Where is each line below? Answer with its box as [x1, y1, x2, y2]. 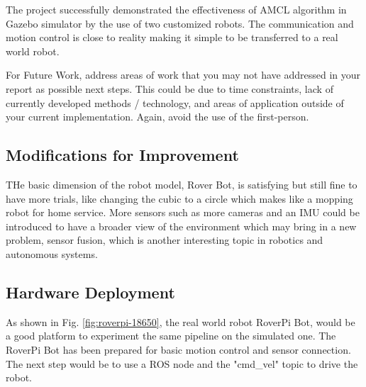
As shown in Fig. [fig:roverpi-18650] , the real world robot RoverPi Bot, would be [6, 314, 355, 329]
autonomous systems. [6, 246, 98, 261]
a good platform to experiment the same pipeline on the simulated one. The [6, 328, 336, 343]
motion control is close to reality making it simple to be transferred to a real [6, 30, 338, 45]
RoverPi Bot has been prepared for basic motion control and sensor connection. [6, 342, 351, 357]
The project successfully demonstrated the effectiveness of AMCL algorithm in [6, 2, 347, 16]
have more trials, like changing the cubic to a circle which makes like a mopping [6, 191, 353, 206]
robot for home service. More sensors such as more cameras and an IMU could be [6, 205, 360, 220]
